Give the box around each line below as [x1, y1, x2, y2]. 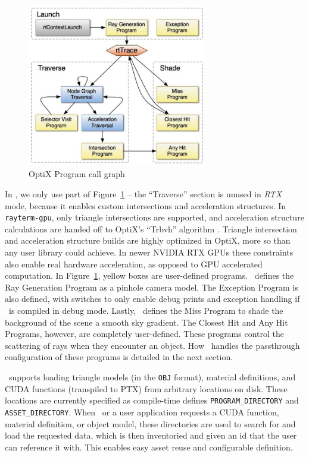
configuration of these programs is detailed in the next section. [5, 351, 233, 363]
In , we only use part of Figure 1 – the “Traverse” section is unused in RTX [5, 188, 282, 200]
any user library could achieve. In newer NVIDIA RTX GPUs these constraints [5, 246, 294, 259]
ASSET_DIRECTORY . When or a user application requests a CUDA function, [5, 405, 279, 418]
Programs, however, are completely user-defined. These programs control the [5, 327, 284, 340]
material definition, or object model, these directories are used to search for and [5, 417, 296, 430]
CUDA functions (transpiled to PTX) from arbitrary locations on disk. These [5, 382, 288, 395]
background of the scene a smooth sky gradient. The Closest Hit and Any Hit [5, 316, 288, 328]
